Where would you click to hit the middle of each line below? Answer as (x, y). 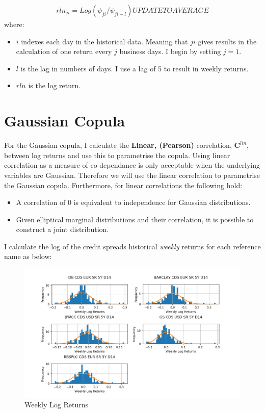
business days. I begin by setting (170, 51)
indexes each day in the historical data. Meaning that (104, 41)
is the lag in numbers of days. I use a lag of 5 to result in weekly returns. (135, 68)
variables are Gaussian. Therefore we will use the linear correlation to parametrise (132, 175)
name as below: (28, 256)
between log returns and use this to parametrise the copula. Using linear (117, 155)
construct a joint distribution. (62, 229)
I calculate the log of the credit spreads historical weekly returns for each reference (132, 246)
